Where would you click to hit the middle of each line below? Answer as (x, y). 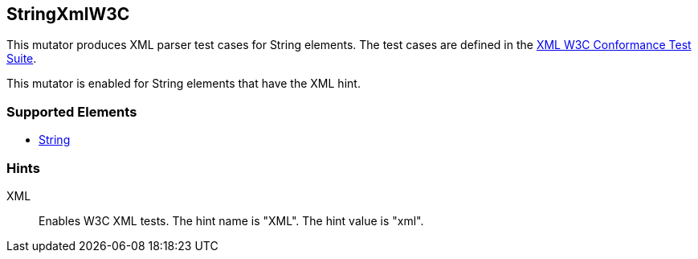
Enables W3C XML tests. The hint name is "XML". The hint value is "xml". (231, 220)
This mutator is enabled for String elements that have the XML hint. (184, 84)
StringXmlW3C (68, 14)
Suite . (22, 59)
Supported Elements (72, 111)
